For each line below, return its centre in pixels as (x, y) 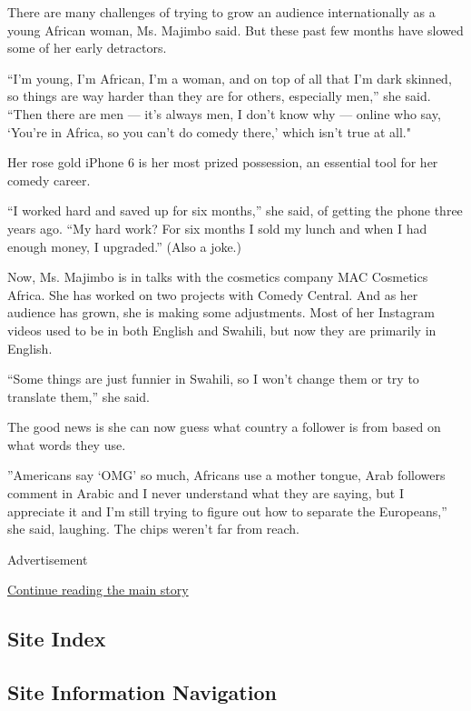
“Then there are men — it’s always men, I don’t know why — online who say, (224, 113)
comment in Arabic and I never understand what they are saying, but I (206, 493)
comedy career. (49, 180)
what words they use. (67, 444)
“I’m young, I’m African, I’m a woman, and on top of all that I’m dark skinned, (230, 78)
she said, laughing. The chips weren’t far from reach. (153, 529)
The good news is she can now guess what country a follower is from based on (224, 427)
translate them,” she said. (78, 396)
